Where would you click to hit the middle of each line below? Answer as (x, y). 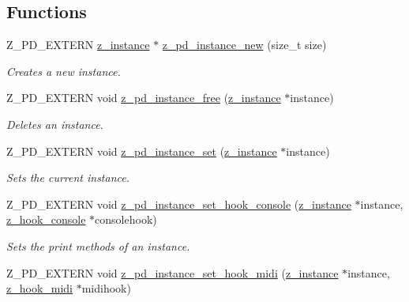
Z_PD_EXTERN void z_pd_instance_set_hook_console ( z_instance (179, 204)
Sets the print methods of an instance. (98, 245)
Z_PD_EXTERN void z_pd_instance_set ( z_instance (142, 151)
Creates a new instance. (64, 71)
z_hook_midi (40, 288)
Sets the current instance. (68, 177)
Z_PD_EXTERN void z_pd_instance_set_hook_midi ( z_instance (173, 272)
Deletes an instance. (55, 124)
